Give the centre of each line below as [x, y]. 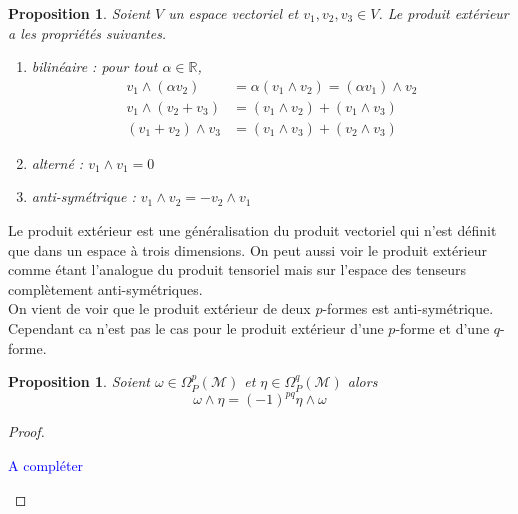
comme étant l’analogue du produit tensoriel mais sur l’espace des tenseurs [237, 269]
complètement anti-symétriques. [105, 288]
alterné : [57, 162]
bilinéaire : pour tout [94, 66]
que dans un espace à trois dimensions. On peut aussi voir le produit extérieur [248, 249]
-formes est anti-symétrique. [408, 308]
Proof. [26, 431]
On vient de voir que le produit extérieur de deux [159, 308]
